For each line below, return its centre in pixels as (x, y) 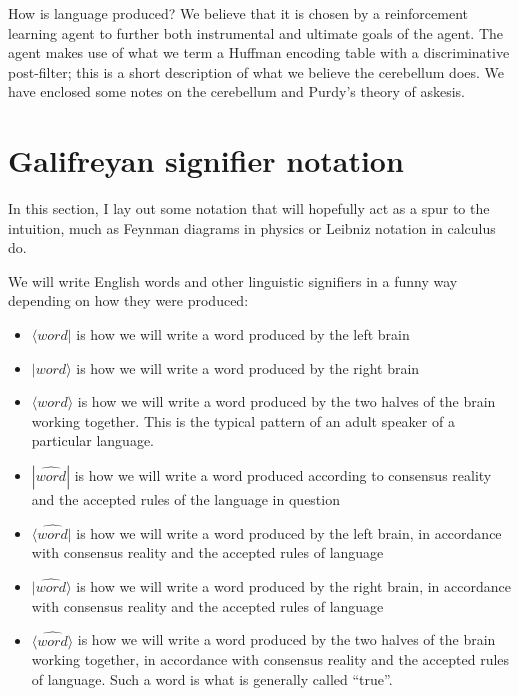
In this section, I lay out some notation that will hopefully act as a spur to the (249, 208)
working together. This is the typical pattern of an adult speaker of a (243, 420)
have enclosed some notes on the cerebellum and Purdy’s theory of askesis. (236, 91)
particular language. (93, 440)
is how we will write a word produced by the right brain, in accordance (293, 586)
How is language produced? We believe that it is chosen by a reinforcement (238, 13)
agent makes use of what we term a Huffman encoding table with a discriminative (259, 52)
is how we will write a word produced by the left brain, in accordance (289, 532)
